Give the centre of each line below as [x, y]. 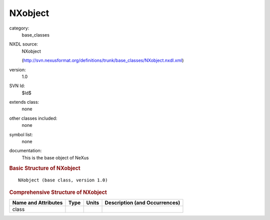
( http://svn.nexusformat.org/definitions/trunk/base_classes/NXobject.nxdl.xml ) [103, 61]
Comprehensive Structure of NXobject [58, 192]
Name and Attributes [37, 203]
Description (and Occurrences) [142, 203]
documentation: [25, 151]
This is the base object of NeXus [55, 157]
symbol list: [21, 134]
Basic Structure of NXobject [45, 168]
